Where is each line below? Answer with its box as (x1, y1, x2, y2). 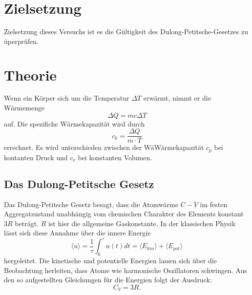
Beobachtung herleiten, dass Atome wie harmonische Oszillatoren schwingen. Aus (4, 265, 247, 275)
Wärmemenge (4, 103, 45, 113)
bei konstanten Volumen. (78, 152, 152, 162)
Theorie (4, 64, 57, 84)
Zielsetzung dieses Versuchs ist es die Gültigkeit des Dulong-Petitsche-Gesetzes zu (4, 26, 248, 37)
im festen (200, 199, 228, 209)
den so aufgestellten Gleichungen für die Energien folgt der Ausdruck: (4, 274, 212, 285)
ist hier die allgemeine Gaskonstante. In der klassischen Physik (48, 218, 236, 228)
